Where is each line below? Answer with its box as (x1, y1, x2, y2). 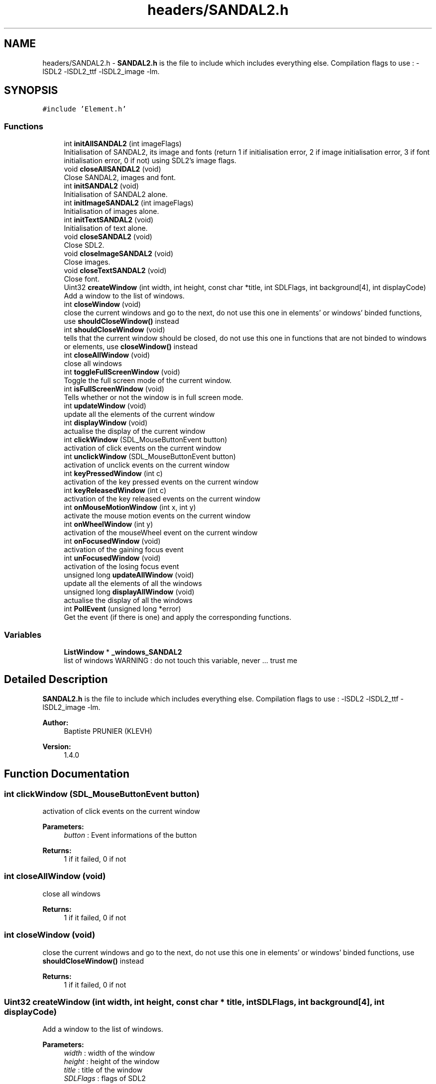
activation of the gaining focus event (64, 545, 184, 554)
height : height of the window (64, 1057, 160, 1066)
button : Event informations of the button (64, 831, 197, 839)
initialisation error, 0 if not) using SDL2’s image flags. (64, 156, 236, 165)
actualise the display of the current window (64, 427, 206, 436)
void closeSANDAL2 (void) (64, 232, 152, 241)
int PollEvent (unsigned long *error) (64, 604, 181, 613)
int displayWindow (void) (64, 418, 148, 427)
